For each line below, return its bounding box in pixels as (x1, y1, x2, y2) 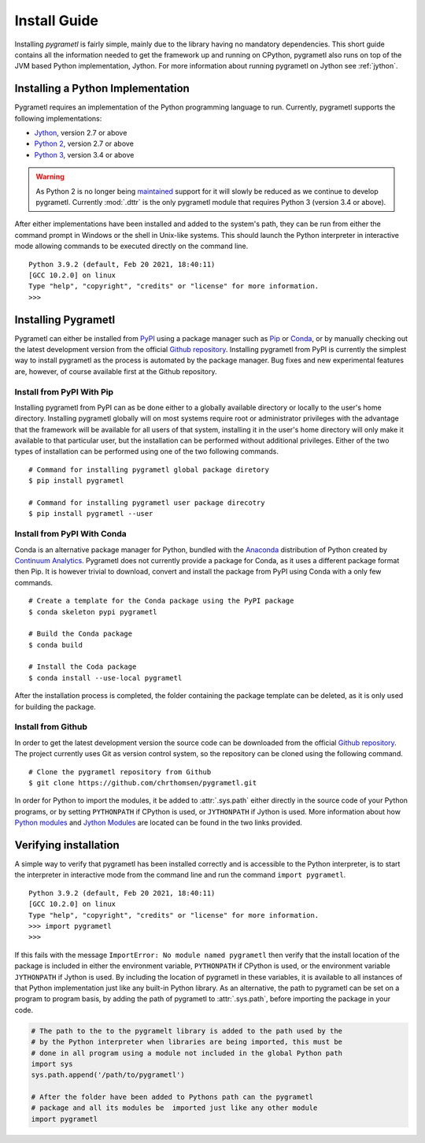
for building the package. (14, 702, 96, 711)
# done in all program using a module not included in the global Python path (31, 1048, 342, 1057)
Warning (35, 172, 65, 181)
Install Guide (14, 12, 98, 29)
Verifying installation (14, 838, 120, 852)
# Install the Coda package (28, 662, 137, 671)
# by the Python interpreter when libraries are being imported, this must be (31, 1037, 342, 1047)
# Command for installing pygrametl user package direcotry (28, 499, 265, 507)
